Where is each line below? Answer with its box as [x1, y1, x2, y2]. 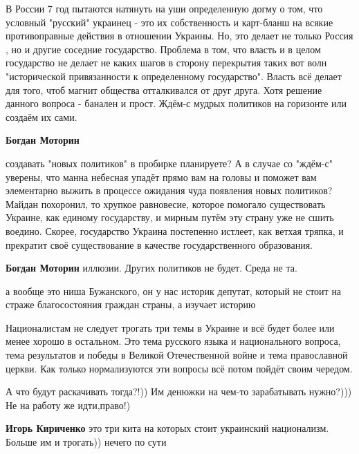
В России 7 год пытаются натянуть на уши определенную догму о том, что [6, 1, 323, 15]
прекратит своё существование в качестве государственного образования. [6, 237, 313, 252]
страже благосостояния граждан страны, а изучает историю [6, 297, 256, 312]
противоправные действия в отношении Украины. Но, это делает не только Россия [6, 28, 353, 43]
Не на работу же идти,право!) [6, 397, 131, 412]
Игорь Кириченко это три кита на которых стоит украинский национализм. [6, 421, 329, 435]
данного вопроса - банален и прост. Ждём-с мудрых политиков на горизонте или [6, 96, 347, 111]
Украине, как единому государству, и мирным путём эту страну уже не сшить [6, 210, 334, 225]
